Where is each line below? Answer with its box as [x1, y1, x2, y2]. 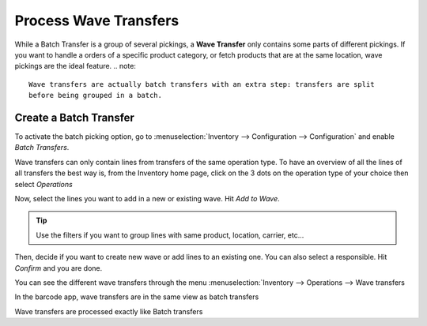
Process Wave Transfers [14, 12, 179, 29]
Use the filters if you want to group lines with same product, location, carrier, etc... [36, 230, 304, 240]
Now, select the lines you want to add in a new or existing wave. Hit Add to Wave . [14, 193, 280, 203]
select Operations [14, 179, 73, 189]
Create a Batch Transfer [14, 111, 134, 124]
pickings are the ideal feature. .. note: [14, 62, 136, 71]
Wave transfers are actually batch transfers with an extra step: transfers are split [28, 80, 375, 88]
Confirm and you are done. [14, 263, 103, 272]
